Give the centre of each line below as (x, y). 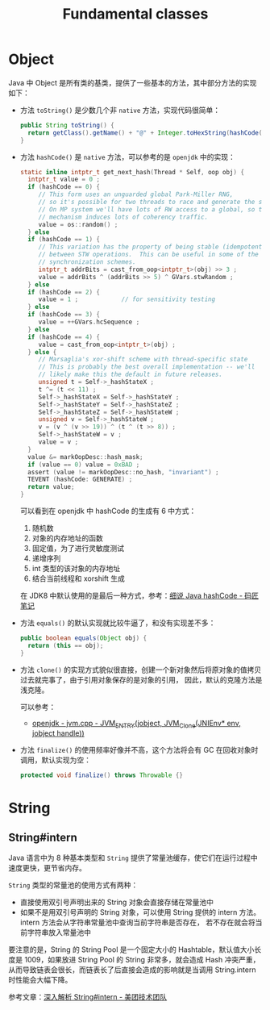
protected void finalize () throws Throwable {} (102, 775)
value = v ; (58, 442)
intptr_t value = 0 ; (64, 179)
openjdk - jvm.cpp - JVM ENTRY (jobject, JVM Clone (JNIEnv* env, (137, 724)
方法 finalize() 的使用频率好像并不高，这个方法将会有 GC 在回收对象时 (139, 750)
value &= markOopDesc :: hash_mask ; (85, 457)
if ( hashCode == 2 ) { (64, 292)
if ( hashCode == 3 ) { (64, 315)
